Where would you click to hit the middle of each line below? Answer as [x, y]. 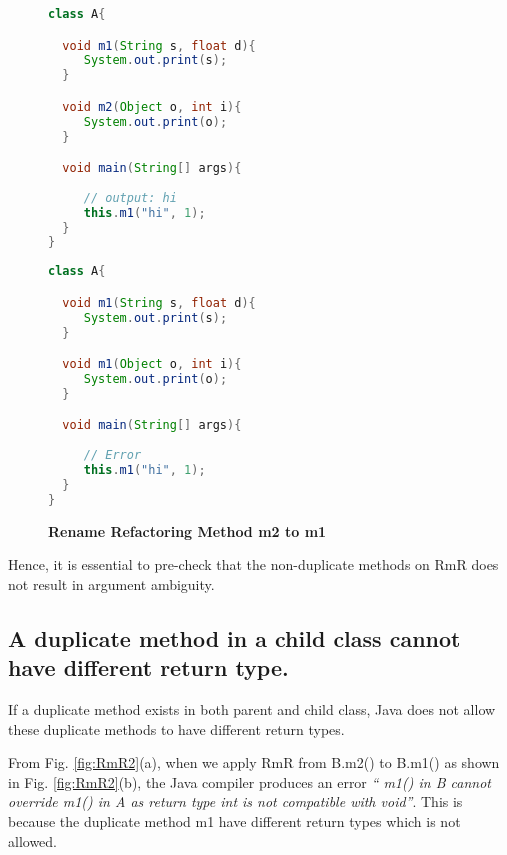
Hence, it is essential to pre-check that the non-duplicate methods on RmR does [253, 564]
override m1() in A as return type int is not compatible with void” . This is [235, 801]
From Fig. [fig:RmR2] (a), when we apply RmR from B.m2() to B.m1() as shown [254, 762]
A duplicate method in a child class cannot [234, 637]
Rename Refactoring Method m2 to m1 [187, 530]
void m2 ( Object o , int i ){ [152, 106]
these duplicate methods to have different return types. [176, 728]
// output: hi [130, 197]
